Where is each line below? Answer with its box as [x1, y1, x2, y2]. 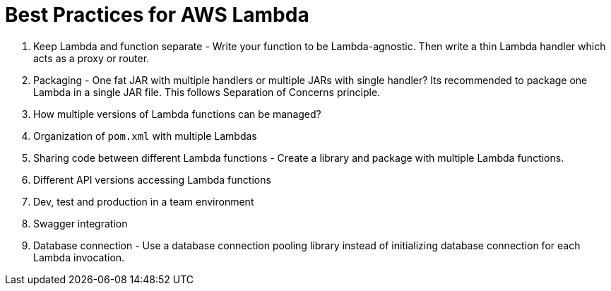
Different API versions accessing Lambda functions [33, 173, 271, 186]
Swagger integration [33, 217, 128, 230]
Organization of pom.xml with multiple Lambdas [33, 129, 257, 142]
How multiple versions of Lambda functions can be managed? [33, 107, 321, 120]
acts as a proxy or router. [33, 52, 150, 64]
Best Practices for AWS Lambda [5, 3, 309, 27]
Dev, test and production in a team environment [33, 195, 254, 208]
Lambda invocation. [33, 251, 125, 263]
